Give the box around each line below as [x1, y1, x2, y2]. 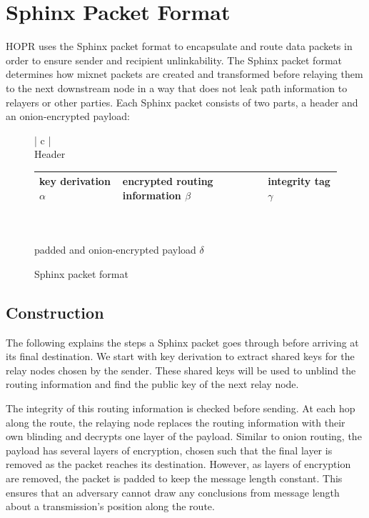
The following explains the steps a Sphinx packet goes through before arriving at [6, 334, 359, 349]
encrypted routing [122, 174, 213, 189]
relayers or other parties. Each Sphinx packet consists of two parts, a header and [6, 94, 358, 109]
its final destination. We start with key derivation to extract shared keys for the [6, 349, 355, 364]
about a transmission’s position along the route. [6, 499, 215, 514]
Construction [6, 301, 104, 323]
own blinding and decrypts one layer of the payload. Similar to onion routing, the [6, 429, 362, 444]
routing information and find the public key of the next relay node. [6, 377, 299, 392]
